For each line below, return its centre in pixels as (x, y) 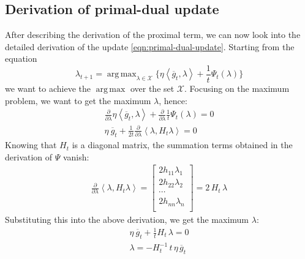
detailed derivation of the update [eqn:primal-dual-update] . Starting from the (150, 46)
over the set (152, 88)
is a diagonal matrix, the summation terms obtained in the (182, 145)
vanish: (76, 156)
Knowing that (31, 145)
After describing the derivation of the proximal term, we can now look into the (153, 35)
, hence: (173, 100)
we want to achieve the (48, 88)
